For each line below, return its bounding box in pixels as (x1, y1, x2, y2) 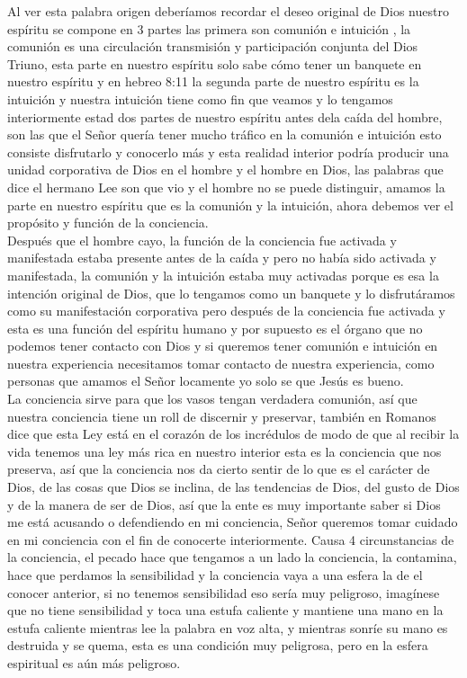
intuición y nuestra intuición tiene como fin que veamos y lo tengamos (7, 89, 393, 108)
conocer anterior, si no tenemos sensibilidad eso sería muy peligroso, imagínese (7, 583, 440, 602)
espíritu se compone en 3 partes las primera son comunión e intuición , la (7, 19, 411, 38)
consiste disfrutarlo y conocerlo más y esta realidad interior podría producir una (7, 142, 449, 161)
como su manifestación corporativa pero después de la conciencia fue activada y (7, 301, 445, 320)
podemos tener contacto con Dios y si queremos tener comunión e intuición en (7, 336, 438, 355)
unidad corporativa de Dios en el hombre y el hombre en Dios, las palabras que (7, 160, 444, 179)
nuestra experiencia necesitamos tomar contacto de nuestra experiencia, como (7, 353, 435, 372)
